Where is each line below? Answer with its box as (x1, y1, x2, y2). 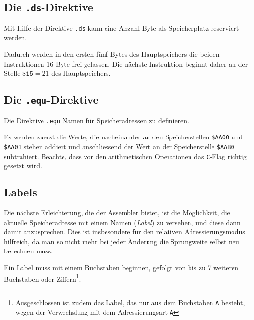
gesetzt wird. (4, 160, 42, 171)
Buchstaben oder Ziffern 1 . (4, 272, 81, 284)
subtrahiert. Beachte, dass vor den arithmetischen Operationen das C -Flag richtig (4, 151, 247, 161)
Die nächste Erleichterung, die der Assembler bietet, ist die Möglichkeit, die (4, 207, 230, 218)
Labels (4, 184, 37, 200)
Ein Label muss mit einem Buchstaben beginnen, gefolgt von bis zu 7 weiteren (4, 262, 239, 272)
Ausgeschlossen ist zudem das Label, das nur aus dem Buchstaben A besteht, (15, 297, 245, 307)
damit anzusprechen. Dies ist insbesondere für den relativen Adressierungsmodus (4, 227, 245, 237)
